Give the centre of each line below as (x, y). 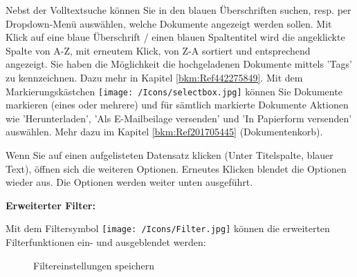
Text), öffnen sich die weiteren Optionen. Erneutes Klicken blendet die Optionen (176, 168)
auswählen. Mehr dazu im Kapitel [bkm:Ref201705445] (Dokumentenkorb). (164, 132)
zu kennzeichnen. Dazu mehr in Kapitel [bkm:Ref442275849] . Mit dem (154, 77)
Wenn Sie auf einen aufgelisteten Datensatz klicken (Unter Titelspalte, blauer (170, 155)
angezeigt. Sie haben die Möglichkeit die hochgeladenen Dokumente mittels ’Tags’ (179, 64)
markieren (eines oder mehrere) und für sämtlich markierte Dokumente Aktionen (177, 105)
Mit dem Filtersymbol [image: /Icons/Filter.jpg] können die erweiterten (168, 228)
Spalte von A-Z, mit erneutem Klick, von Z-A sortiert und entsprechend (158, 50)
